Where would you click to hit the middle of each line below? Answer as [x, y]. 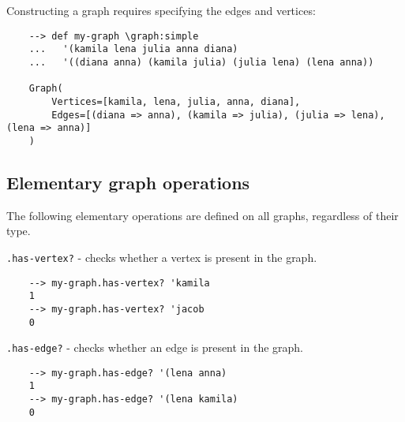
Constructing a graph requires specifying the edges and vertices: [161, 10]
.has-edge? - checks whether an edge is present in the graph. [155, 347]
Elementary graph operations [128, 182]
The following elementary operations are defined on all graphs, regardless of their [202, 215]
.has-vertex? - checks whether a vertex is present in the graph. [162, 257]
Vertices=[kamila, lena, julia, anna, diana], [176, 101]
